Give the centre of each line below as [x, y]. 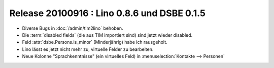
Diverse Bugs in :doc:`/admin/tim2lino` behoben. [73, 28]
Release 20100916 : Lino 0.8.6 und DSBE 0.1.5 [107, 13]
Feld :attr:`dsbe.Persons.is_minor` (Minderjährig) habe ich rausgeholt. [95, 42]
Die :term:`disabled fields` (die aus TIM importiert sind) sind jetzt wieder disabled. [107, 35]
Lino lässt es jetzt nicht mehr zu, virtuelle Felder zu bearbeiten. [88, 49]
